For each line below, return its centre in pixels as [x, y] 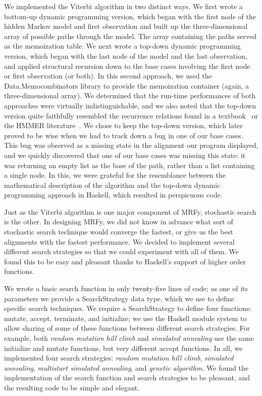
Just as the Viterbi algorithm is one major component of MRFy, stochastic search [130, 211]
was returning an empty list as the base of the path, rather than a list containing [129, 165]
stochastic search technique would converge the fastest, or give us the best [119, 232]
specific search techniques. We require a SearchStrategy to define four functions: [128, 308]
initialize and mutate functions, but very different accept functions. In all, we [123, 348]
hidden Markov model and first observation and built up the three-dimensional [126, 26]
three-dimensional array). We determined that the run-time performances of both [130, 95]
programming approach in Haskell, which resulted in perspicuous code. [113, 195]
